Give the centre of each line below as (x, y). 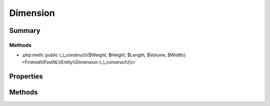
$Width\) (177, 55)
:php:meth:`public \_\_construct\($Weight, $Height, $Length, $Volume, (94, 55)
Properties (26, 76)
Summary (25, 31)
